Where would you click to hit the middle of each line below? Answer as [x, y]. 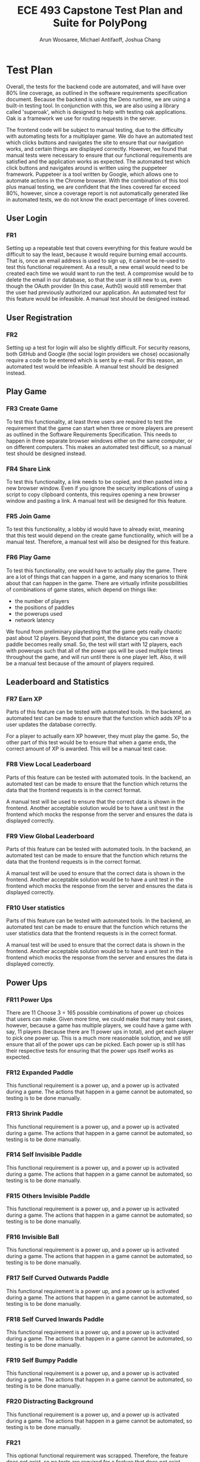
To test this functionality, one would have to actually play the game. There [97, 570]
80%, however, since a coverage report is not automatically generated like [97, 193]
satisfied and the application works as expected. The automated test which [98, 161]
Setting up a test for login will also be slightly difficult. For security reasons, [98, 348]
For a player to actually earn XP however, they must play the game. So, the [98, 736]
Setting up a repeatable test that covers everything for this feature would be [99, 248]
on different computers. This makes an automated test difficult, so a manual [99, 447]
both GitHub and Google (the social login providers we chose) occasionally [98, 354]
